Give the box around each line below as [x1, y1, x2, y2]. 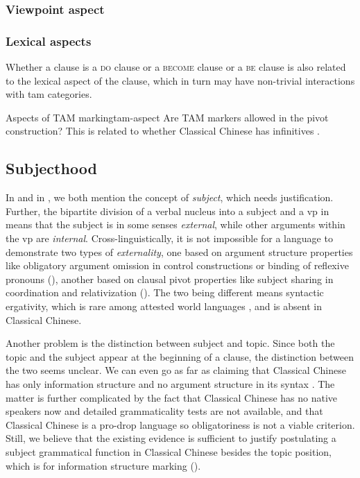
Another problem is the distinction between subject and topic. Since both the [6, 336, 335, 350]
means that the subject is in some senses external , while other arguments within [6, 217, 345, 232]
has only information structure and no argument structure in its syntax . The [6, 376, 335, 391]
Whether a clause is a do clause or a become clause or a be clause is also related [6, 60, 346, 74]
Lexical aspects [6, 32, 92, 49]
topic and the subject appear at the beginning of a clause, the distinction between [6, 349, 354, 364]
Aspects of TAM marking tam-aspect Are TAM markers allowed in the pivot [6, 110, 329, 124]
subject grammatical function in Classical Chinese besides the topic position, [6, 444, 332, 459]
